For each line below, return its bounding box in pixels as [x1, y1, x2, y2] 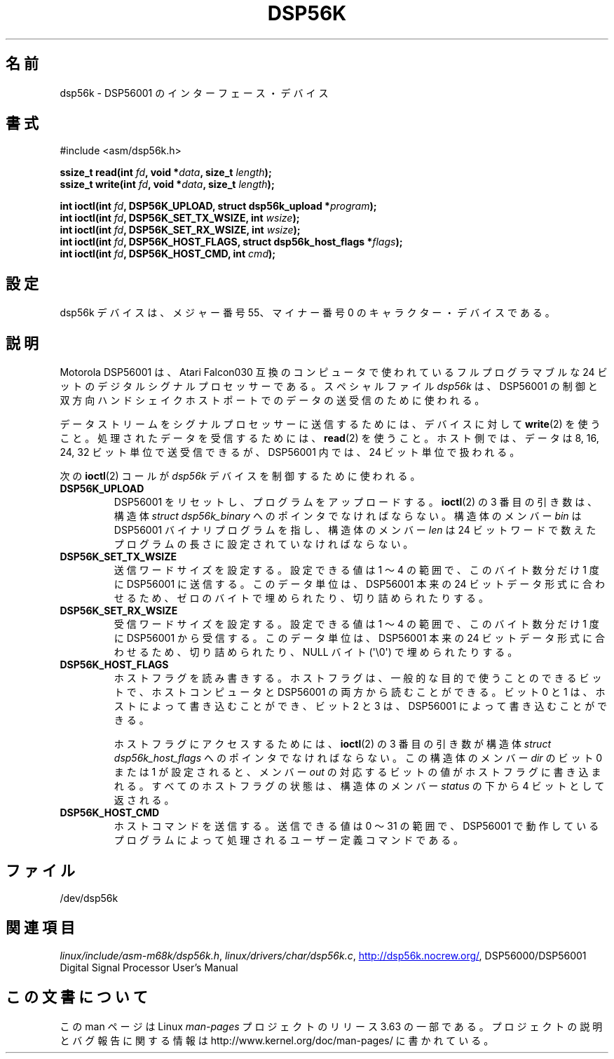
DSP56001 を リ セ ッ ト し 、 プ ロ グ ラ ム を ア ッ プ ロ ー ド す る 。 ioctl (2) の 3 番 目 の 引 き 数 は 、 [114, 496, 598, 508]
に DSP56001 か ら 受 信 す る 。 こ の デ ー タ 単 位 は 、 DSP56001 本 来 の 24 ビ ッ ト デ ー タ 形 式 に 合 [114, 632, 605, 645]
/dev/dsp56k [60, 891, 118, 904]
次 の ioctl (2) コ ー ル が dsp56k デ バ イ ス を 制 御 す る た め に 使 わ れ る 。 [60, 470, 421, 483]
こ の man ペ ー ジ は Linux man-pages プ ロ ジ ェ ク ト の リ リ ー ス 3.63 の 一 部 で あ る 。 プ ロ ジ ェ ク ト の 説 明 [60, 1020, 603, 1032]
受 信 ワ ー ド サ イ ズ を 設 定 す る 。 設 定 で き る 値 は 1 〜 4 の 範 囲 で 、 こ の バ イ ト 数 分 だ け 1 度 [114, 618, 599, 630]
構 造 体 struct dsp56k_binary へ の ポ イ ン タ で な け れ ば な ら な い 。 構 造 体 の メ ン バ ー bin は [114, 510, 582, 522]
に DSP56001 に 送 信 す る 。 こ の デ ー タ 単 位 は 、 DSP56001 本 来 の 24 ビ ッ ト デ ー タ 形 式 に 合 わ [114, 578, 605, 591]
